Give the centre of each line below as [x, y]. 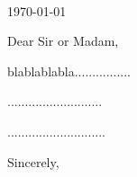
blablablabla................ [69, 71]
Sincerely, [33, 161]
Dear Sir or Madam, [63, 41]
